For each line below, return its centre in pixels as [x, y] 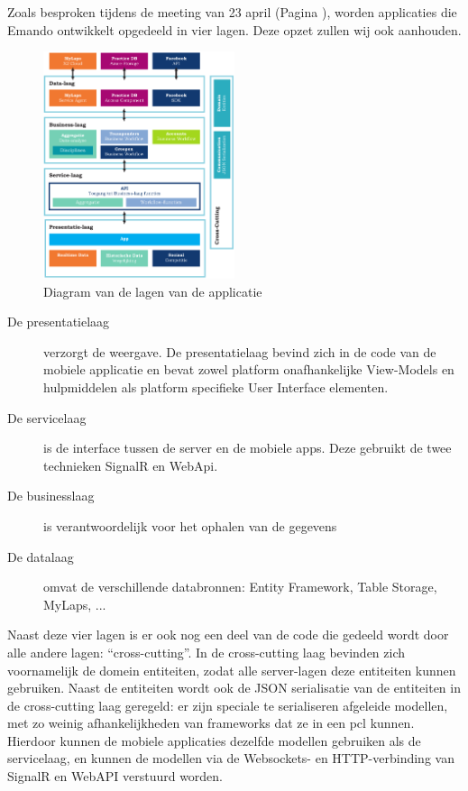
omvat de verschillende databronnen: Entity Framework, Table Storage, [240, 587]
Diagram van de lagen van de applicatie [153, 291]
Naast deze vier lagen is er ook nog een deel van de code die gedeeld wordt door [228, 635]
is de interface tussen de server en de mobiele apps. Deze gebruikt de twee [248, 448]
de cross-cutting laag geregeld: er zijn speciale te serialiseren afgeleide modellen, [228, 705]
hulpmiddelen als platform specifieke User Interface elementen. [216, 386]
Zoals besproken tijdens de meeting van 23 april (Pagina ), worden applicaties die [232, 12]
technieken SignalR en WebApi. [131, 465]
